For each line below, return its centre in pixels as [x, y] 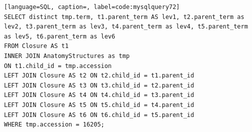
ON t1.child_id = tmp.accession [58, 66]
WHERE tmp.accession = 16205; [54, 125]
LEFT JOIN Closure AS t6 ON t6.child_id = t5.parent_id [99, 115]
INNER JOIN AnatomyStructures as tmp [67, 56]
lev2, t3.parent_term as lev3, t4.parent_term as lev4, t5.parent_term [126, 27]
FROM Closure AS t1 [36, 46]
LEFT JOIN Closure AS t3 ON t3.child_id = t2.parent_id [99, 85]
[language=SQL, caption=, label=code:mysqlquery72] [92, 7]
